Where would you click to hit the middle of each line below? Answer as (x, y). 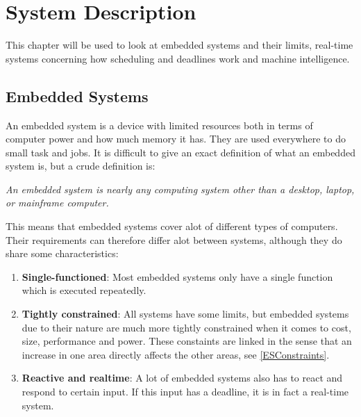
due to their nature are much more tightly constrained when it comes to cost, (186, 327)
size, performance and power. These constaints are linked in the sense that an (187, 341)
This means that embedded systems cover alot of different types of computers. (172, 226)
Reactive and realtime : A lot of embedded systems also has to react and (182, 378)
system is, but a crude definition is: (81, 166)
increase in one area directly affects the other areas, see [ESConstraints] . (176, 354)
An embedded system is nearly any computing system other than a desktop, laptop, (180, 189)
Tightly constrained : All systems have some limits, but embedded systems (185, 314)
